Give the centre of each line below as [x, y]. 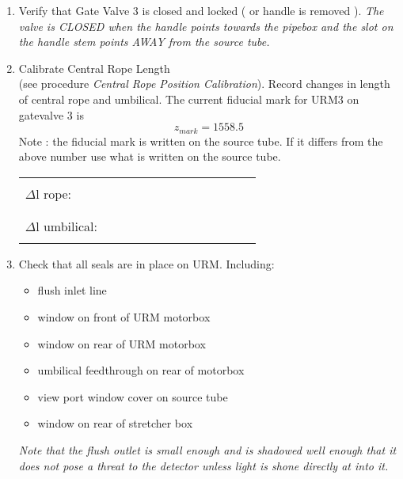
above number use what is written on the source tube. [150, 156]
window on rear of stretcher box [115, 423]
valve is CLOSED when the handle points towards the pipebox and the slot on [206, 26]
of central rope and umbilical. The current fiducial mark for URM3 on [189, 99]
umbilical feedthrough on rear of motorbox [141, 370]
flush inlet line [72, 290]
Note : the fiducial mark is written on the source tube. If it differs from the [201, 141]
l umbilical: [67, 226]
